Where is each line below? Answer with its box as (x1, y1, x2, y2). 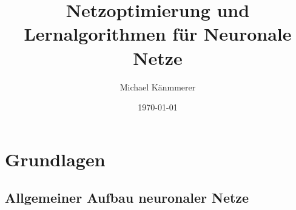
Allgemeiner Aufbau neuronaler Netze (5, 188, 249, 207)
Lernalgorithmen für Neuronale (24, 21, 292, 46)
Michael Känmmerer (119, 80, 196, 93)
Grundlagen (5, 146, 106, 171)
